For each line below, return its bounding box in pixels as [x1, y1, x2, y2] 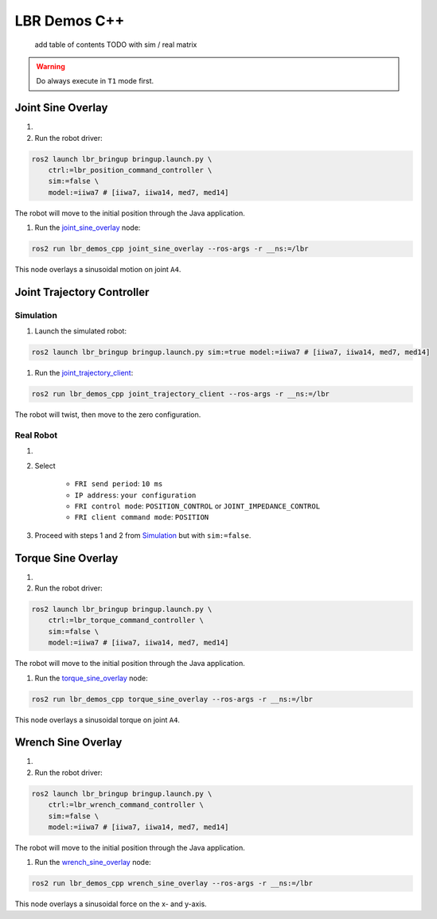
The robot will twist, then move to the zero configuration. [14, 410, 201, 419]
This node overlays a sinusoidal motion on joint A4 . [14, 265, 181, 275]
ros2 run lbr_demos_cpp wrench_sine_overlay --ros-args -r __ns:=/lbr [31, 879, 314, 888]
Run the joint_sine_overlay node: [34, 223, 141, 232]
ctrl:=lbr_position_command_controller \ [48, 165, 213, 174]
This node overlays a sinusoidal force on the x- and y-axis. [14, 899, 207, 909]
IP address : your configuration [74, 490, 197, 500]
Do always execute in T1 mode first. [36, 76, 154, 86]
